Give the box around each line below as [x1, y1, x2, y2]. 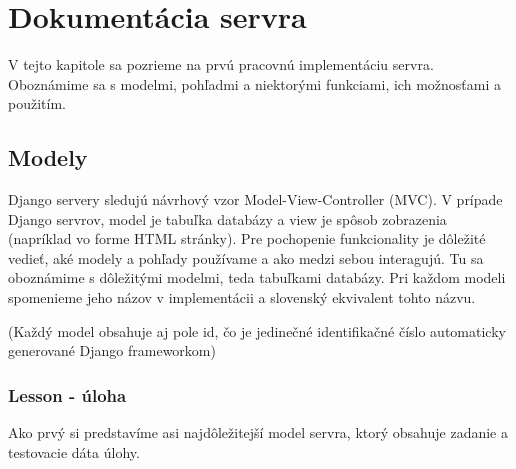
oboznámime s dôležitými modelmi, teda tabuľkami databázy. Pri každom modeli [8, 267, 506, 288]
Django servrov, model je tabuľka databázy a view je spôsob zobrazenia [8, 208, 447, 229]
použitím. [8, 93, 66, 114]
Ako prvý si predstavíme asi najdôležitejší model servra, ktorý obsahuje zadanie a [8, 422, 508, 443]
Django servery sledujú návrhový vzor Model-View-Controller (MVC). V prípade [8, 189, 503, 210]
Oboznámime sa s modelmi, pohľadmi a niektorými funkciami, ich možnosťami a [8, 73, 501, 94]
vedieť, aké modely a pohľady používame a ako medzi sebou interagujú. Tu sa [8, 247, 484, 268]
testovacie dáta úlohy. [8, 441, 140, 462]
